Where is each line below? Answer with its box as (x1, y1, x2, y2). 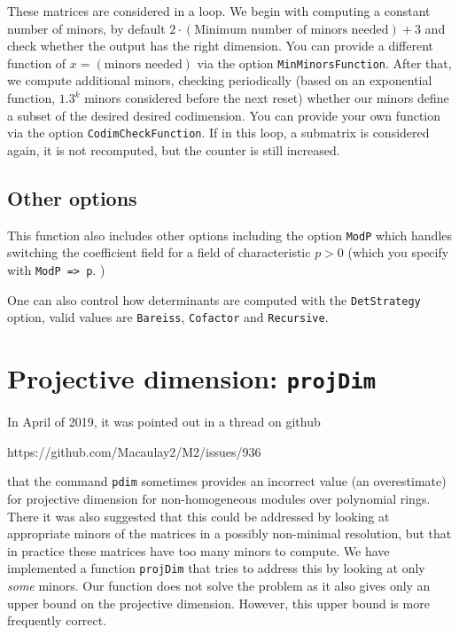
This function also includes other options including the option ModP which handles (7, 225, 453, 244)
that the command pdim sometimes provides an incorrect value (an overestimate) (7, 472, 447, 490)
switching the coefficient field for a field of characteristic (7, 243, 311, 262)
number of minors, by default (7, 19, 166, 37)
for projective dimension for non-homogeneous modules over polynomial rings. (7, 489, 431, 507)
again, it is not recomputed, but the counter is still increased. (7, 140, 340, 159)
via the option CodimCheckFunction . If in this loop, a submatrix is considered (7, 123, 430, 142)
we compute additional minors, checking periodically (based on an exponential (7, 71, 432, 90)
